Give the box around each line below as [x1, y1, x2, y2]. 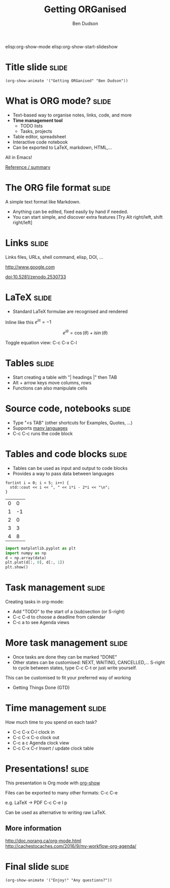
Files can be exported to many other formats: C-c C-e [5, 789, 118, 795]
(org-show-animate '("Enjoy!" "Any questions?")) [5, 877, 113, 883]
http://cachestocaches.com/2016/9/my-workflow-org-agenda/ [5, 843, 137, 849]
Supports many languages [12, 425, 68, 431]
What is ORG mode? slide [5, 95, 112, 107]
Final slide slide [5, 861, 70, 872]
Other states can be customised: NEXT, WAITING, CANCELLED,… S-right [12, 660, 165, 665]
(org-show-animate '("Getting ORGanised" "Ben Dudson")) [5, 78, 128, 83]
